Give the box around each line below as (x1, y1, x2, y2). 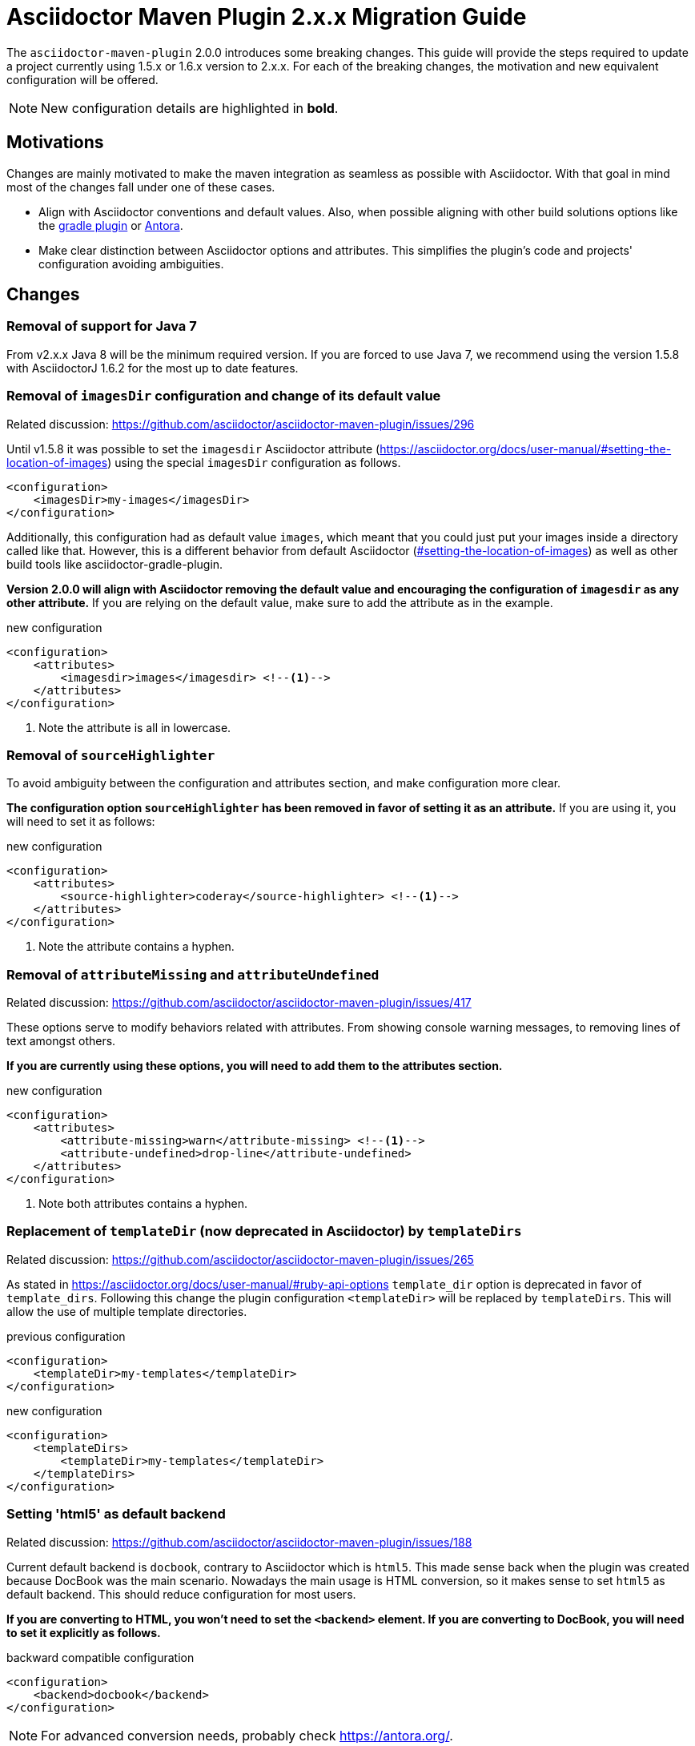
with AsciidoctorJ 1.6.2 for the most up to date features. (6, 360, 299, 375)
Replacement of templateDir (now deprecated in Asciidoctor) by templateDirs (6, 1223, 522, 1240)
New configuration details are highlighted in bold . (41, 99, 339, 116)
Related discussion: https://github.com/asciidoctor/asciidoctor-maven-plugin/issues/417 (6, 996, 472, 1010)
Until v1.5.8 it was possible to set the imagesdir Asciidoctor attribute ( (6, 441, 380, 456)
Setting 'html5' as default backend (6, 1506, 226, 1523)
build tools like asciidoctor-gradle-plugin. (6, 557, 223, 571)
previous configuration (6, 1329, 126, 1343)
